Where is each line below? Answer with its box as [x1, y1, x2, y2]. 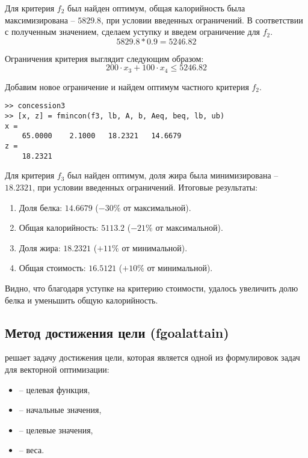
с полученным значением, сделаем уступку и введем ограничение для [5, 25, 260, 38]
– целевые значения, [19, 423, 93, 436]
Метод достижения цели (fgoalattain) [5, 323, 229, 341]
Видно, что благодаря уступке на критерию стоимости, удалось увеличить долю [5, 281, 298, 294]
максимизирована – [5, 13, 75, 26]
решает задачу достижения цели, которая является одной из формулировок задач [5, 351, 300, 364]
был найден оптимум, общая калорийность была [67, 2, 245, 14]
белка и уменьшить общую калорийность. [5, 293, 158, 306]
